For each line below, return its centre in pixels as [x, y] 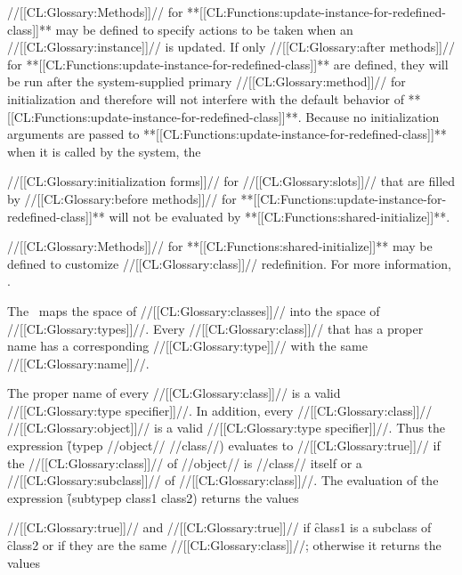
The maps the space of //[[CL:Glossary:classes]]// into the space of [194, 310]
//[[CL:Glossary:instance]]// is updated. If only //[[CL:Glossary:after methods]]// [231, 47]
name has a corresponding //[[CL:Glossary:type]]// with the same [187, 346]
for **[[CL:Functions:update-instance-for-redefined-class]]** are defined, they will [228, 64]
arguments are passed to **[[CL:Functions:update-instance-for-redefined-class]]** [227, 134]
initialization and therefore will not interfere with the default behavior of [206, 98]
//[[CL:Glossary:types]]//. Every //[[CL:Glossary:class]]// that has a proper [215, 328]
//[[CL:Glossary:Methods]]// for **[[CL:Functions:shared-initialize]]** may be [220, 246]
